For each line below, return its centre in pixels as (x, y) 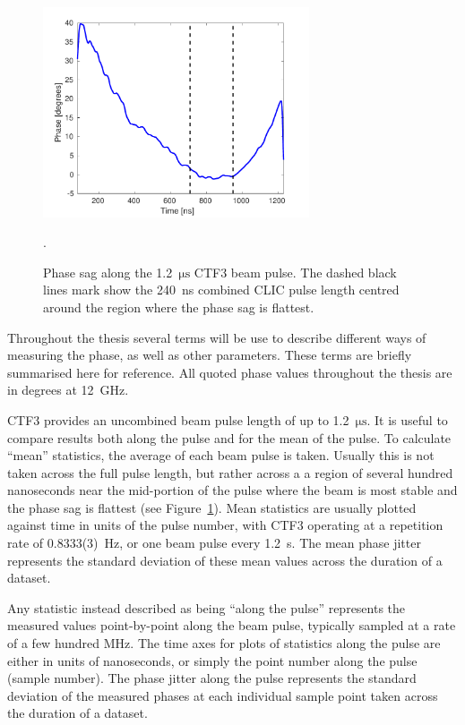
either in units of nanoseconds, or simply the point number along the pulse (212, 660)
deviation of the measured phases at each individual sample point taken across (223, 695)
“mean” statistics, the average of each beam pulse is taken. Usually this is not (221, 455)
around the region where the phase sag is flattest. (179, 307)
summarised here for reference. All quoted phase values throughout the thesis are (230, 372)
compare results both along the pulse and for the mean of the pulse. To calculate (229, 437)
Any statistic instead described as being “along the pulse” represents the (207, 607)
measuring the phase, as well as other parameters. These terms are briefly (210, 355)
